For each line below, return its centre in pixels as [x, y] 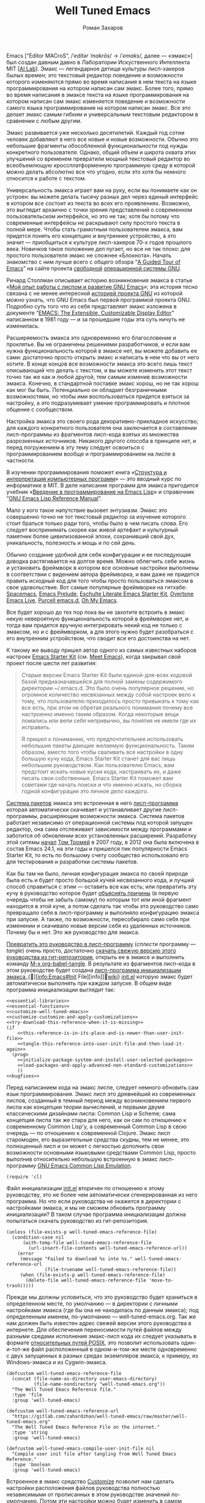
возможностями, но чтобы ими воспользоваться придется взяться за [98, 396]
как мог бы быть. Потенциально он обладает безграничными [87, 389]
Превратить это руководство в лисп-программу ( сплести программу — [101, 944]
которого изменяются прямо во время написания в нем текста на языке [102, 82]
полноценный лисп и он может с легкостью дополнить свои [85, 1146]
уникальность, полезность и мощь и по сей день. [71, 543]
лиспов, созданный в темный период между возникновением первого [99, 1100]
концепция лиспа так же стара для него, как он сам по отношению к [96, 1120]
